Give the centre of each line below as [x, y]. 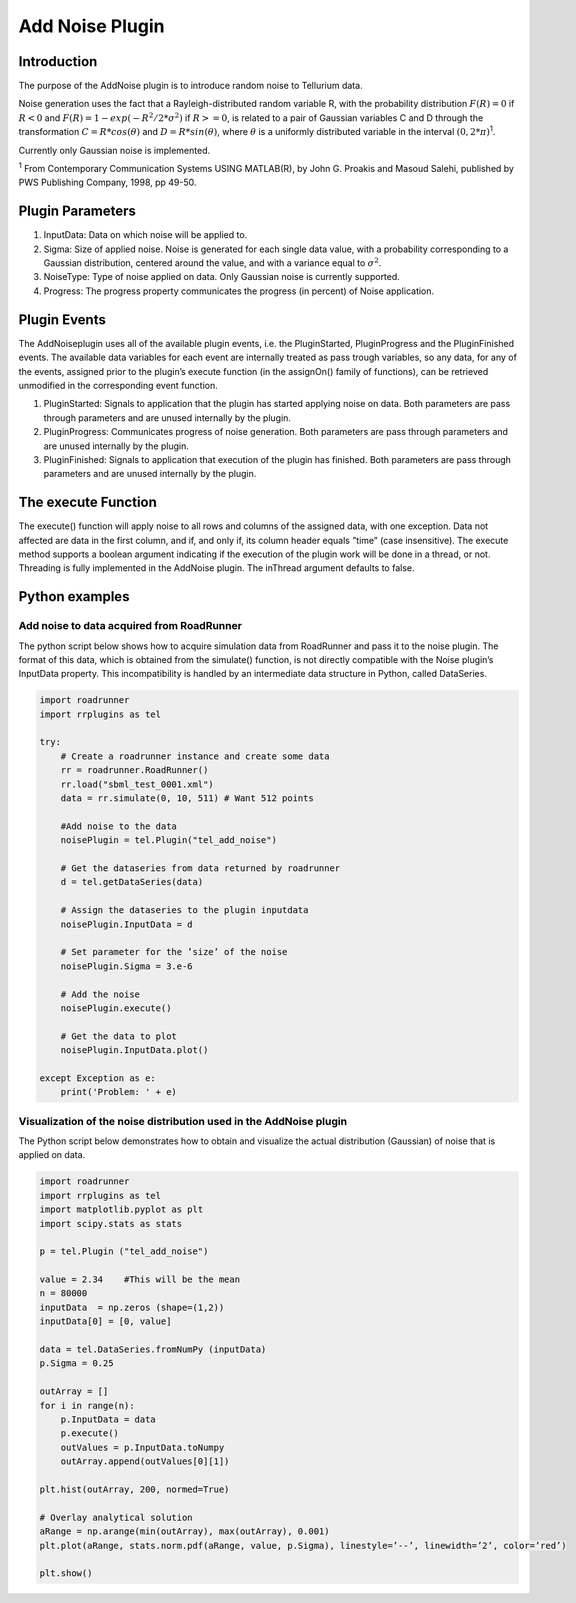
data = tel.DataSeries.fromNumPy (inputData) [153, 1349]
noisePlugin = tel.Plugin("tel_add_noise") [168, 840]
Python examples [74, 596]
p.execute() [90, 1433]
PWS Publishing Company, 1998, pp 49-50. [107, 182]
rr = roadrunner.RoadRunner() [134, 770]
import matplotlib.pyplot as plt [121, 1209]
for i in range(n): [87, 1405]
